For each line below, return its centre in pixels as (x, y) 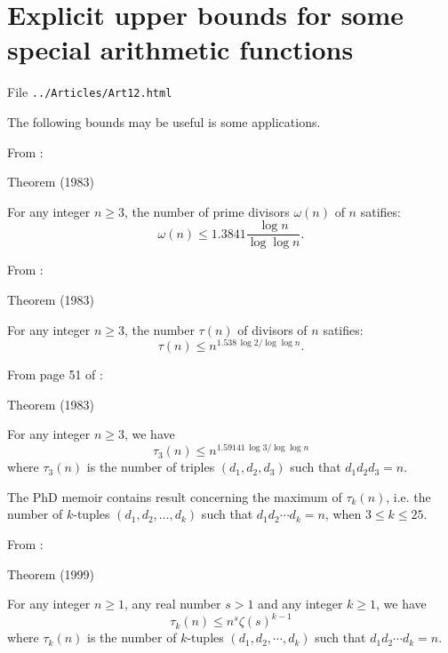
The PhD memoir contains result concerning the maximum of (175, 496)
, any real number (172, 604)
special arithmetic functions (180, 49)
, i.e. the (408, 496)
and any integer (300, 604)
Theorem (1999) (51, 573)
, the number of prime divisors (207, 211)
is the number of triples (151, 467)
